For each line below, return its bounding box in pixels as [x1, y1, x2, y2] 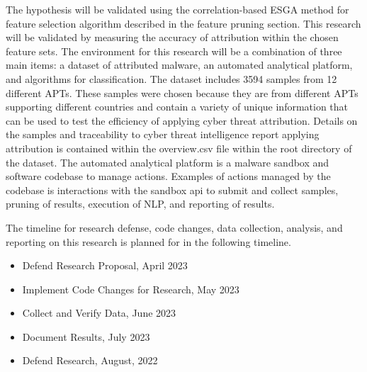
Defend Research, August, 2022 [22, 353, 158, 368]
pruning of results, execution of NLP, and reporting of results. [6, 196, 275, 211]
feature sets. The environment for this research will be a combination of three [6, 43, 342, 58]
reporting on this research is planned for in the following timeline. [6, 234, 291, 249]
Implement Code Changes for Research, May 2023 [22, 281, 239, 296]
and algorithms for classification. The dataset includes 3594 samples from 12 [6, 71, 337, 86]
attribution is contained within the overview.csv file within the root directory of [6, 140, 352, 155]
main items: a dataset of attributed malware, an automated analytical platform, [6, 57, 353, 72]
